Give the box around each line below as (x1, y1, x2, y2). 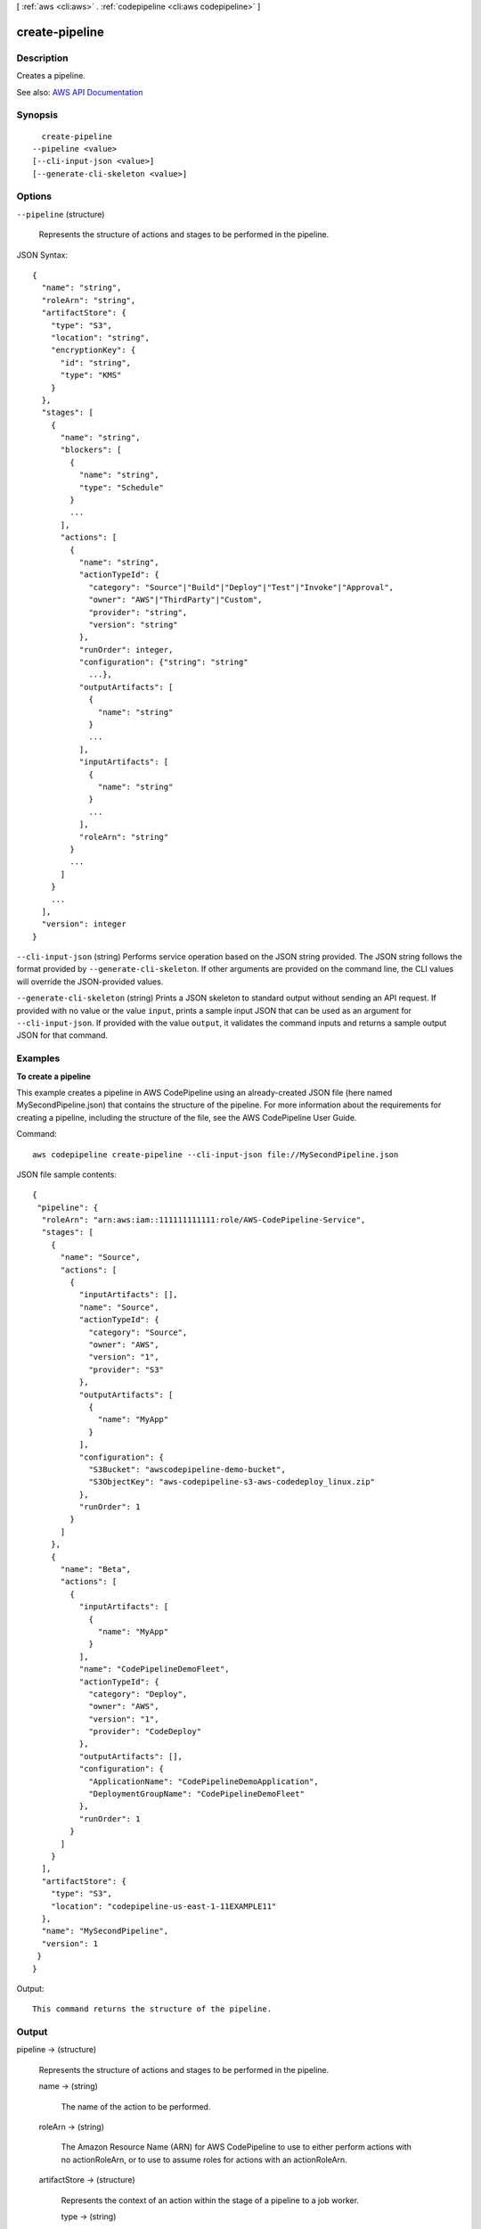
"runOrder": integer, (78, 645, 174, 654)
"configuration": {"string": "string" (78, 657, 249, 668)
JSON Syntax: (16, 250, 69, 260)
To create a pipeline (16, 1071, 91, 1082)
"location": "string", (50, 333, 151, 342)
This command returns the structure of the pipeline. (32, 2004, 272, 2014)
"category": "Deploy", (88, 1689, 188, 1698)
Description (16, 52, 69, 64)
